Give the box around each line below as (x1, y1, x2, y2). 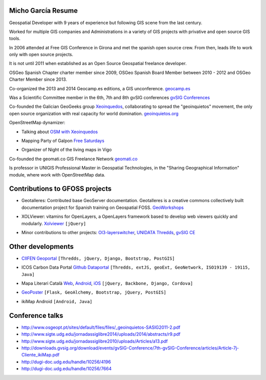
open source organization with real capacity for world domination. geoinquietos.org (9, 110, 179, 116)
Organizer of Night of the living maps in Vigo (21, 147, 112, 153)
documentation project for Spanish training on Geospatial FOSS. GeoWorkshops (21, 205, 184, 210)
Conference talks (9, 311, 64, 320)
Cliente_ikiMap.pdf (21, 352, 60, 358)
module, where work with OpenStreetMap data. (9, 172, 105, 177)
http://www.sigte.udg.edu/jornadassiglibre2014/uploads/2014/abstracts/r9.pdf (21, 331, 181, 337)
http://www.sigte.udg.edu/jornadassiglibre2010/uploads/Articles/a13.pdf (21, 338, 168, 344)
